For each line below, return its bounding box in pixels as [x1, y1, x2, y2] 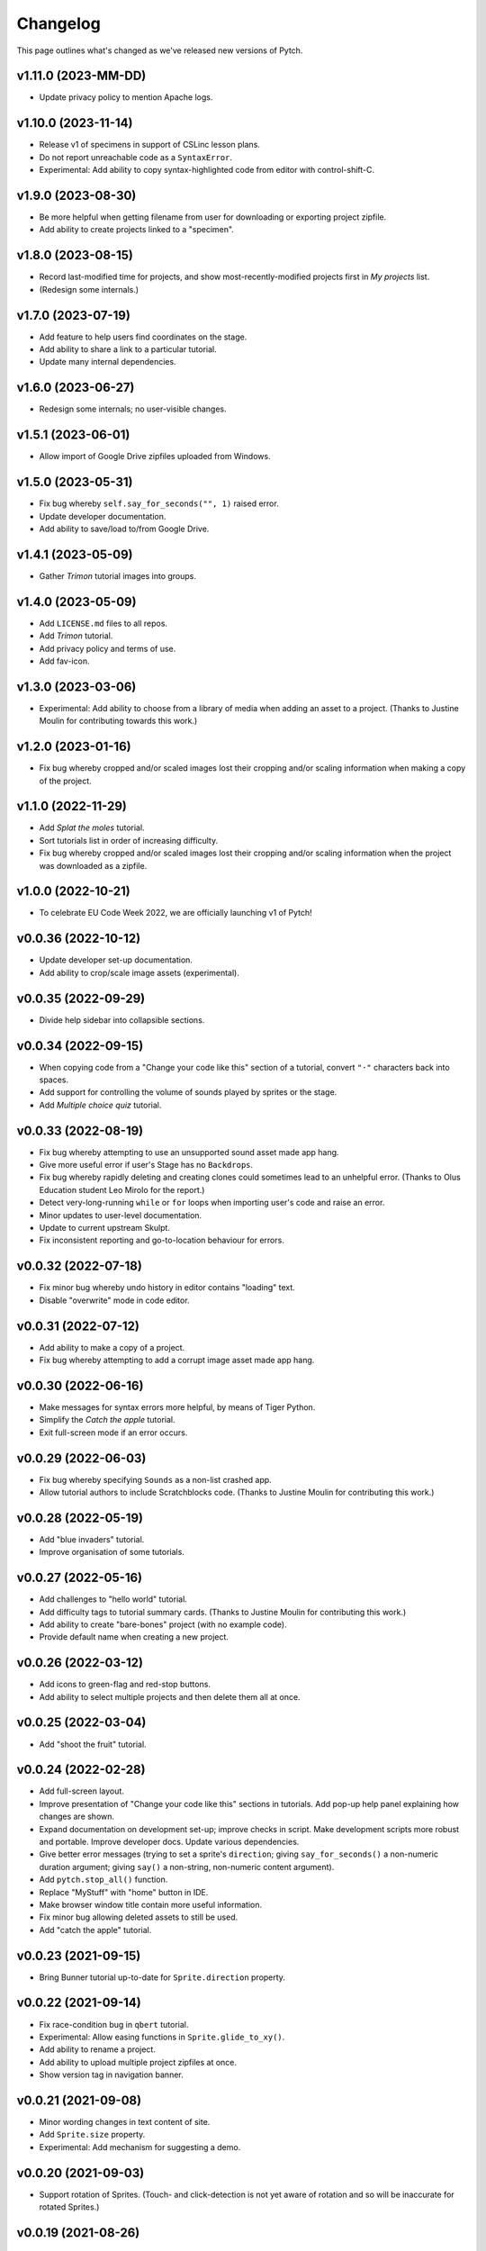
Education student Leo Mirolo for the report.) [39, 1184, 205, 1195]
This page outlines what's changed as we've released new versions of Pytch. [16, 45, 303, 56]
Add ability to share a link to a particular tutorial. [39, 344, 218, 355]
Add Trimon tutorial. [39, 630, 113, 641]
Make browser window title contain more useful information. [39, 1899, 263, 1910]
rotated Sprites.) [39, 2201, 100, 2212]
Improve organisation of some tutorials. [39, 1547, 184, 1558]
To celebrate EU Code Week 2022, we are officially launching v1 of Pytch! [39, 908, 312, 918]
